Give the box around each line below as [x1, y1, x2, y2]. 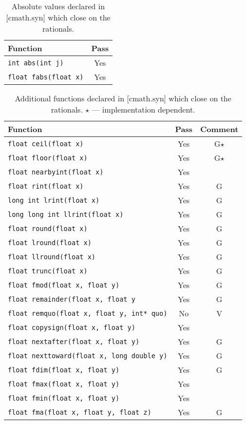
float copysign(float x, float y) [8, 323, 135, 331]
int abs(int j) [8, 58, 64, 67]
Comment [200, 123, 239, 135]
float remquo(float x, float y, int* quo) [8, 309, 168, 317]
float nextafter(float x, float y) [8, 337, 140, 346]
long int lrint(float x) [8, 196, 100, 204]
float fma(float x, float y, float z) [8, 408, 151, 416]
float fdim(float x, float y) [8, 366, 120, 374]
